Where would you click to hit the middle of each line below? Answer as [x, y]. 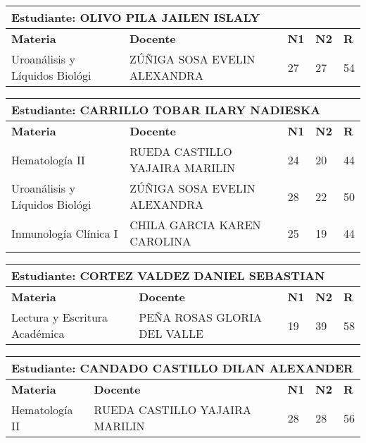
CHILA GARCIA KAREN [195, 225]
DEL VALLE [171, 333]
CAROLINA [160, 241]
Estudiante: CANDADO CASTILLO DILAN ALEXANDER [182, 368]
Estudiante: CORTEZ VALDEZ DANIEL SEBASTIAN [168, 275]
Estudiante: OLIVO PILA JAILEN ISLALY [136, 17]
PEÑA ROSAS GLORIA [200, 317]
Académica [38, 333]
